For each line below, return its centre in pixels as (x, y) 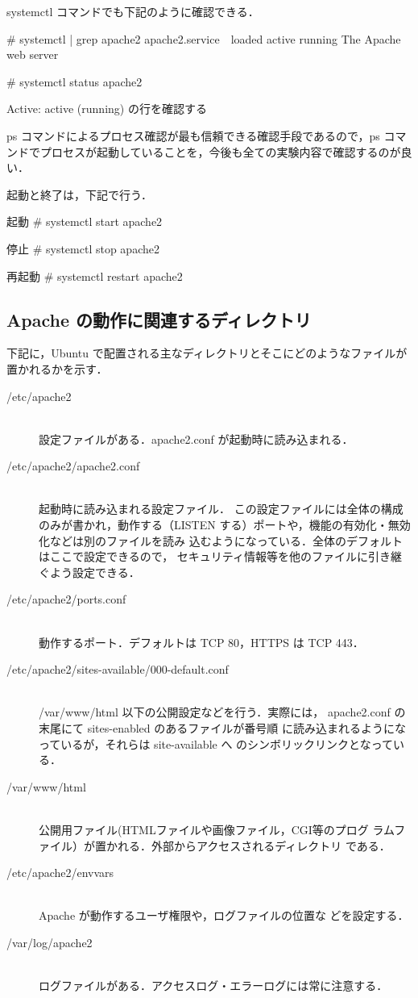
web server (33, 54)
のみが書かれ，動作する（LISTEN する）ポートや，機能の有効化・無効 (225, 525)
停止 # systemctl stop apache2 (83, 248)
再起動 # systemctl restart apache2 (95, 276)
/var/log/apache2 (50, 942)
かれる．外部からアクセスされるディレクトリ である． (248, 845)
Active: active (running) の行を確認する (107, 109)
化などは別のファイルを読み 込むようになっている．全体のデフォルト (221, 540)
